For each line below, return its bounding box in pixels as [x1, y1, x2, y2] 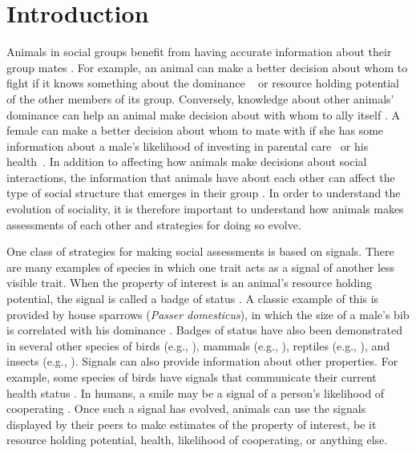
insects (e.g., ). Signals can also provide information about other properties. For [6, 353, 398, 370]
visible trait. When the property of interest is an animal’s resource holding [6, 274, 373, 291]
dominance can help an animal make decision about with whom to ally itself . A [6, 106, 400, 123]
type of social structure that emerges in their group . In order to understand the [6, 184, 401, 201]
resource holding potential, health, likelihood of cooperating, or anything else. [6, 431, 388, 448]
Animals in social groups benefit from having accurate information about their [6, 43, 392, 60]
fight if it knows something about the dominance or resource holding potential [6, 75, 399, 91]
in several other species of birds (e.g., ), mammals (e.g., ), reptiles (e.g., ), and [6, 337, 390, 354]
